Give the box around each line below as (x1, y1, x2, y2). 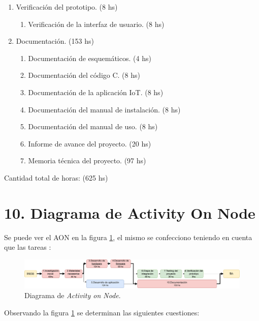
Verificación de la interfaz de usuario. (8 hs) (28, 18, 165, 29)
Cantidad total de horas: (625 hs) (4, 172, 108, 183)
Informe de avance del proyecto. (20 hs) (28, 138, 151, 149)
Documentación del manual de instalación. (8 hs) (28, 104, 181, 114)
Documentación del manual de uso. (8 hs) (28, 121, 158, 132)
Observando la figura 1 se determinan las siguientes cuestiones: (4, 307, 200, 317)
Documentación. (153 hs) (16, 36, 94, 46)
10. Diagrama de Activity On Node (4, 202, 255, 223)
